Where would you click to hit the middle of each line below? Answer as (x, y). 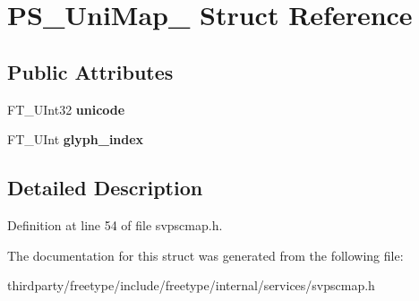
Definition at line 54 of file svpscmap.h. (115, 224)
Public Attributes (90, 71)
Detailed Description (105, 188)
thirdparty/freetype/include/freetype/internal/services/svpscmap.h (191, 285)
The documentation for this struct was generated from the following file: (205, 255)
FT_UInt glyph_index (76, 139)
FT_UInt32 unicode (66, 109)
